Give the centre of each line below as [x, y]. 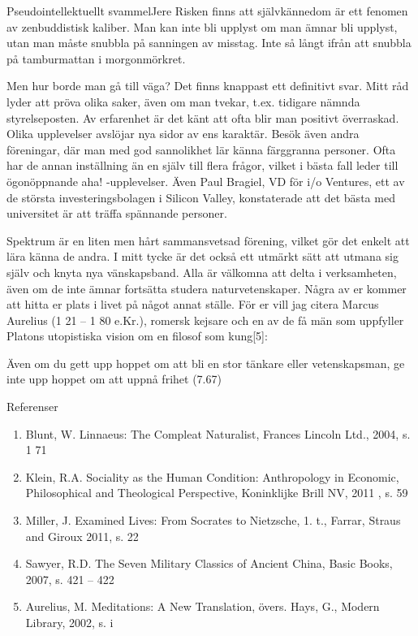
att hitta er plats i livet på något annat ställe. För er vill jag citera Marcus [193, 304]
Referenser [32, 407]
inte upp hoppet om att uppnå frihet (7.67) [114, 379]
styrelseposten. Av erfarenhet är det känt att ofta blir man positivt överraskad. [203, 117]
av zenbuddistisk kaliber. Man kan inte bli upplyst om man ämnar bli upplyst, [202, 26]
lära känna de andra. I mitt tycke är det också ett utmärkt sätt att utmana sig [203, 256]
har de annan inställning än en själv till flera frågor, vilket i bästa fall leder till [203, 165]
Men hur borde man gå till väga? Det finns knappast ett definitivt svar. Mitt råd [208, 86]
